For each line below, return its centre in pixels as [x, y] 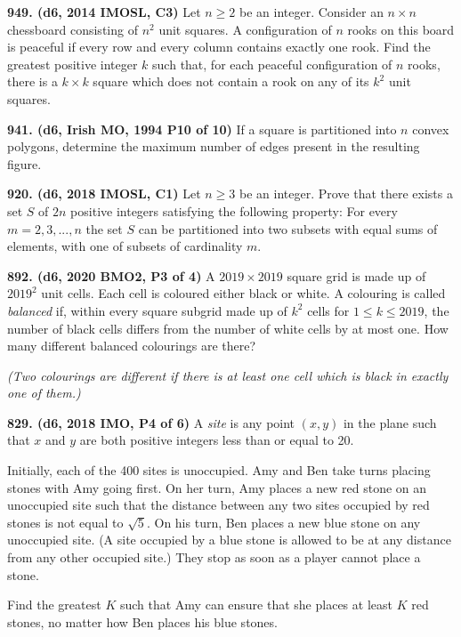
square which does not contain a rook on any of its [231, 81]
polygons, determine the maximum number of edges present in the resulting [214, 146]
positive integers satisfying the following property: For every [234, 210]
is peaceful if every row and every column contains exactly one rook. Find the [219, 47]
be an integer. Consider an [311, 12]
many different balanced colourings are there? [132, 346]
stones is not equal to [65, 522]
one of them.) [44, 393]
